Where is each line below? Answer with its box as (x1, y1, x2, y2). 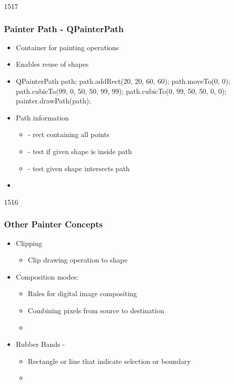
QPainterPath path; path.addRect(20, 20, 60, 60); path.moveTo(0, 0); (16, 76, 230, 86)
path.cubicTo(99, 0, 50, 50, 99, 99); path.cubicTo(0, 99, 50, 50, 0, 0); (16, 85, 227, 96)
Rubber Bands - (16, 339, 65, 349)
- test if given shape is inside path (28, 146, 132, 156)
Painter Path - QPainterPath (4, 22, 124, 35)
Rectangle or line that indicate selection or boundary (28, 355, 191, 366)
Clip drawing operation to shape (28, 254, 128, 265)
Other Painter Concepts (4, 218, 103, 230)
